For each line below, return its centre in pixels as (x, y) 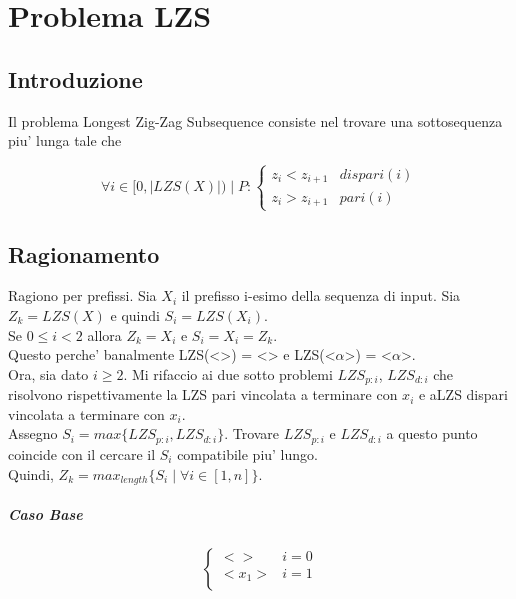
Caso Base (45, 513)
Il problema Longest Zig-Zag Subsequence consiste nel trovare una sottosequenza (255, 120)
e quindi (135, 315)
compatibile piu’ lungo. (247, 453)
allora (104, 334)
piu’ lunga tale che (65, 140)
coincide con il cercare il (82, 453)
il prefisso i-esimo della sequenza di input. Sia (321, 295)
